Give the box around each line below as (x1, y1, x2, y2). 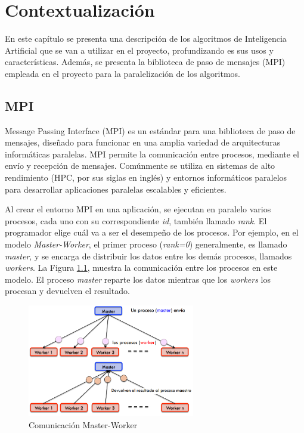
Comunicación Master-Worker (29, 418, 138, 431)
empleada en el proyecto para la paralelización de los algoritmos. (5, 67, 241, 79)
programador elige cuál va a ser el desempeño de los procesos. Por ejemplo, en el (5, 226, 299, 239)
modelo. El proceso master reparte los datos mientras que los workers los (5, 273, 271, 285)
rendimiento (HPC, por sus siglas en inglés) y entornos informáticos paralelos (5, 171, 287, 184)
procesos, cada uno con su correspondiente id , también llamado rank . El (5, 214, 267, 227)
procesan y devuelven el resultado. (5, 284, 130, 297)
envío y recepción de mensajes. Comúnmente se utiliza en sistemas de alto (5, 159, 275, 172)
